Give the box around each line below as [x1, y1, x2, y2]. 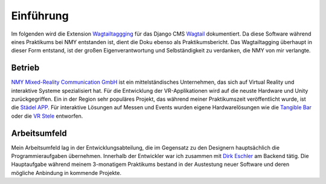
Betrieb [11, 63, 40, 73]
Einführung [11, 9, 69, 22]
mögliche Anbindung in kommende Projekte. [11, 169, 122, 176]
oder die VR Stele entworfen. [11, 112, 83, 119]
